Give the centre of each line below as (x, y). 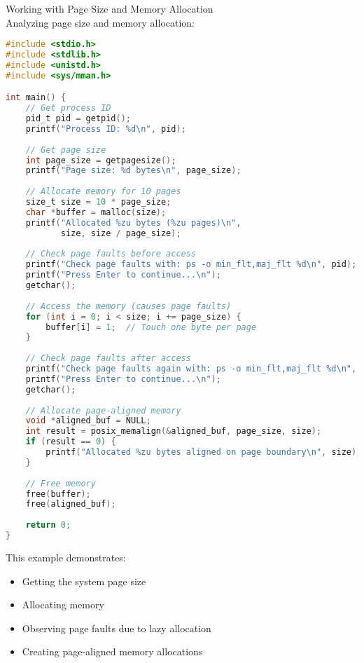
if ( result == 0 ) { (71, 442)
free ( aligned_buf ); (71, 504)
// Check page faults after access (108, 358)
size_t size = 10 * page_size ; (98, 202)
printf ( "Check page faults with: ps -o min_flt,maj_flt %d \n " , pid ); (191, 265)
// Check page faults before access (111, 254)
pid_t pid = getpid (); (78, 119)
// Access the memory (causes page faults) (128, 306)
